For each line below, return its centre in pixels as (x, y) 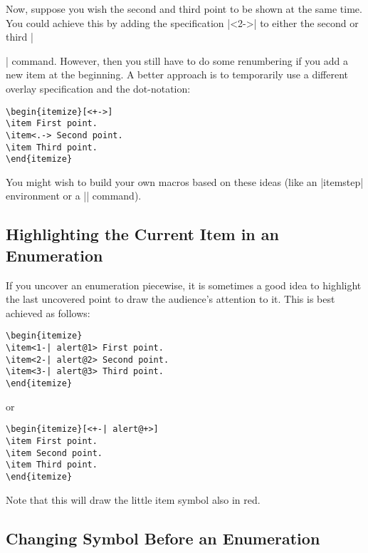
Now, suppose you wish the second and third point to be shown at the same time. (184, 9)
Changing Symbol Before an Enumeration (163, 538)
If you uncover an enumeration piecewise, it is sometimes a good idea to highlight (184, 285)
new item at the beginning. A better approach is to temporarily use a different (177, 74)
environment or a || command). (74, 196)
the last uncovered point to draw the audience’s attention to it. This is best (170, 299)
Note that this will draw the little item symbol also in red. (133, 499)
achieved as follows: (48, 312)
